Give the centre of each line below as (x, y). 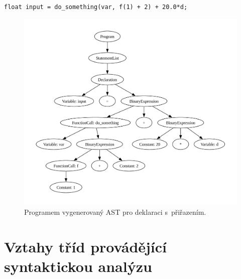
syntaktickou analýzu (78, 266)
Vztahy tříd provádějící (86, 246)
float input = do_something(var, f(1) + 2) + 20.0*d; (96, 7)
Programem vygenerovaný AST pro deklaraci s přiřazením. (115, 212)
